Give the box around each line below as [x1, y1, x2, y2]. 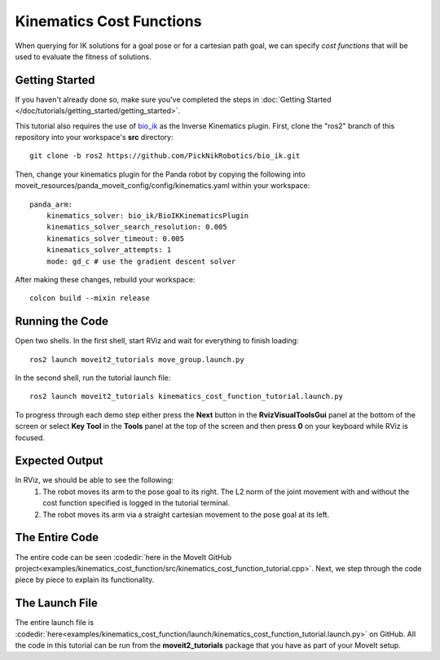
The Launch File [15, 597, 98, 610]
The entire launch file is [15, 618, 94, 627]
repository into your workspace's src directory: [15, 133, 174, 142]
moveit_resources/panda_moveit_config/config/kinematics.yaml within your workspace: [15, 181, 310, 190]
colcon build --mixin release [29, 294, 151, 303]
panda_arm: [29, 199, 73, 209]
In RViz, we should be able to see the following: [15, 475, 174, 485]
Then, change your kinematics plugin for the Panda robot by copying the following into [15, 169, 306, 179]
